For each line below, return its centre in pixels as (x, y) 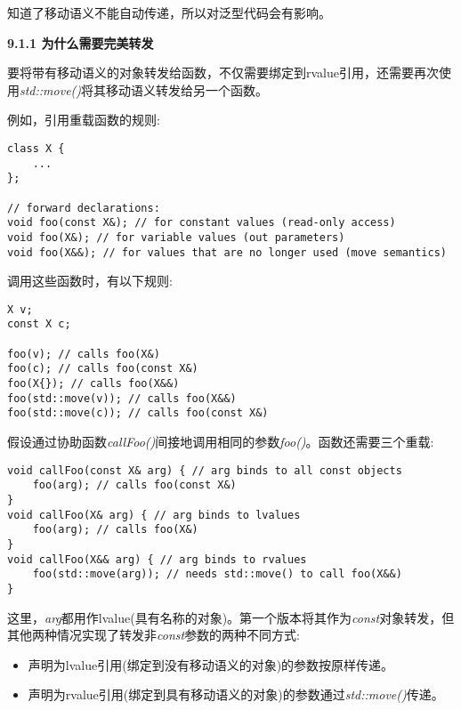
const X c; (39, 324)
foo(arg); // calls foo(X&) (115, 530)
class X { (36, 148)
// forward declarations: (84, 208)
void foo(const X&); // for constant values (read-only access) (202, 223)
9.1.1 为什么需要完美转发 (81, 42)
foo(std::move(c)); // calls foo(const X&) (138, 413)
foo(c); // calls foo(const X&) (103, 369)
